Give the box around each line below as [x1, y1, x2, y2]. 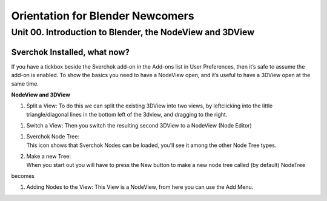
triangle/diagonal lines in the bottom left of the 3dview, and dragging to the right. [26, 111, 228, 118]
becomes [11, 172, 35, 180]
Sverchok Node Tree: [26, 133, 80, 140]
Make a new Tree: [26, 152, 71, 160]
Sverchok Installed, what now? [11, 47, 130, 57]
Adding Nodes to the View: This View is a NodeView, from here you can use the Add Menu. [26, 183, 254, 191]
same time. [11, 80, 39, 87]
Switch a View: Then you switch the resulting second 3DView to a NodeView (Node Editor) [26, 122, 253, 129]
